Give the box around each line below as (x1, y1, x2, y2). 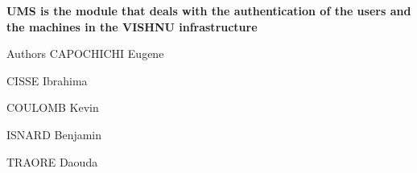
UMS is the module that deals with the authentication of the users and (6, 2, 411, 19)
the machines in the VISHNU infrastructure (6, 18, 258, 35)
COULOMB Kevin (6, 99, 99, 116)
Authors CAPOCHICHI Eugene (6, 45, 164, 62)
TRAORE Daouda (6, 153, 98, 170)
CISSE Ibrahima (6, 72, 88, 89)
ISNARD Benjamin (6, 126, 102, 142)
